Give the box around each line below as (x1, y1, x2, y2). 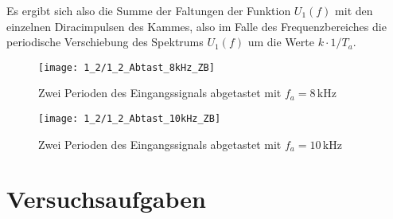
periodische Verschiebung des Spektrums (6, 33, 204, 50)
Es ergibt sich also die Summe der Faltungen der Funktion (6, 2, 291, 18)
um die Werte (247, 33, 314, 50)
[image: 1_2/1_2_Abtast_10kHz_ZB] (38, 113, 221, 125)
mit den (335, 2, 373, 18)
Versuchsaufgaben (6, 182, 206, 215)
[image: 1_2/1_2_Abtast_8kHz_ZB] (38, 61, 215, 73)
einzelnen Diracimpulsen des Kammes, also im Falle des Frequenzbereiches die (6, 18, 387, 34)
